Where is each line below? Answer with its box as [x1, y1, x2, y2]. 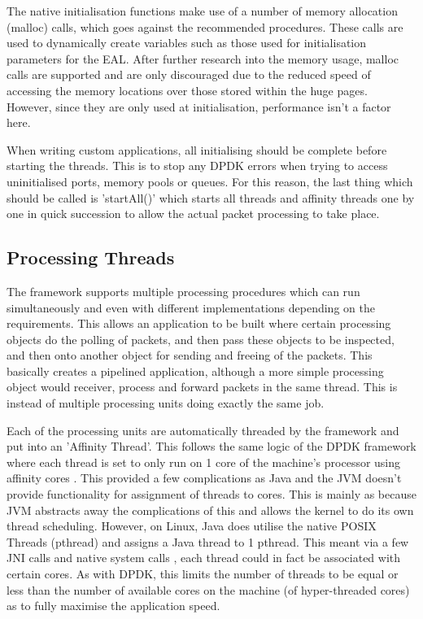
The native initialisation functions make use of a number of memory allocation [7, 2, 398, 19]
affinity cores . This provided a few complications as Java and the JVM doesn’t [7, 469, 402, 486]
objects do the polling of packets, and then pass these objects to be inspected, [7, 330, 395, 347]
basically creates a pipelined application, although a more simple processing [7, 362, 384, 379]
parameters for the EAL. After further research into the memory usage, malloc [7, 50, 399, 67]
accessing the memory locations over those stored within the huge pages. [7, 81, 368, 98]
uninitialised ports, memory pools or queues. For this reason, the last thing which [7, 172, 413, 190]
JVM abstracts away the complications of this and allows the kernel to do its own [7, 501, 414, 518]
